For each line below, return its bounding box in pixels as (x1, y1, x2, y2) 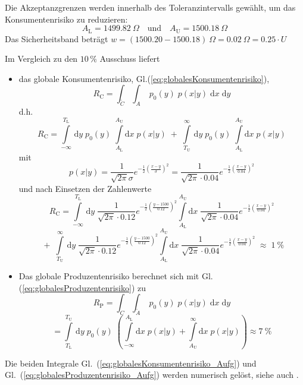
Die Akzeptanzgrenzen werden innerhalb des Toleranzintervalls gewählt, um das (5, 1, 296, 13)
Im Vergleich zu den (5, 52, 78, 65)
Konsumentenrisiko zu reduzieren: (5, 12, 128, 25)
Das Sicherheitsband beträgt (5, 32, 108, 45)
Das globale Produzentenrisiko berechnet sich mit (18, 270, 199, 282)
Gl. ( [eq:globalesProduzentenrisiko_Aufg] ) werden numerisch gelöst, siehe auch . (5, 368, 299, 381)
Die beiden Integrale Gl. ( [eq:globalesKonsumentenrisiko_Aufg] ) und (5, 356, 257, 369)
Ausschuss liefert (99, 52, 160, 65)
